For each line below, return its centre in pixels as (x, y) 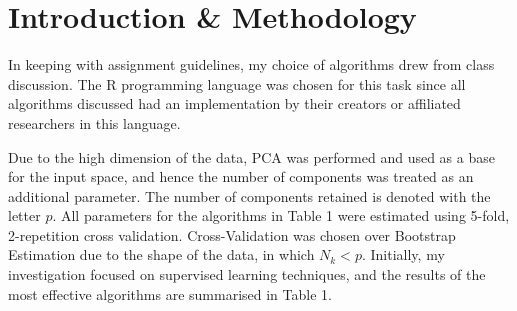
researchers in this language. (94, 122)
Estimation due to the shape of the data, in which (161, 254)
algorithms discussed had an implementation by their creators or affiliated (234, 103)
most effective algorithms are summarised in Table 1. (170, 293)
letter (24, 215)
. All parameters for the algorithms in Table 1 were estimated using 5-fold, (281, 215)
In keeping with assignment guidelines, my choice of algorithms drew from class (251, 64)
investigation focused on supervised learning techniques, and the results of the (247, 274)
